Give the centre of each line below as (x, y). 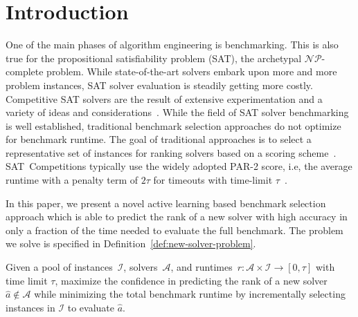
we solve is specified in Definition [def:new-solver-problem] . (131, 243)
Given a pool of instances (59, 267)
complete (25, 71)
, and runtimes (202, 267)
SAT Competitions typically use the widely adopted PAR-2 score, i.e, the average (179, 166)
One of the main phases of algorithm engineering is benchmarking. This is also (172, 45)
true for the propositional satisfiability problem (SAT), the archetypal (154, 58)
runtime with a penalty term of (72, 180)
